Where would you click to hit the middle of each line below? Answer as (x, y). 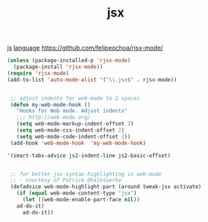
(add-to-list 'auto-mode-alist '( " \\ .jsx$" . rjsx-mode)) (92, 80)
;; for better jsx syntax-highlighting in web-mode (86, 174)
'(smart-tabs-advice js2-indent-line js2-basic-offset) (89, 155)
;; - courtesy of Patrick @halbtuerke (66, 181)
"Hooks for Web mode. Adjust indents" (72, 111)
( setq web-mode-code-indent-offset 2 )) (73, 137)
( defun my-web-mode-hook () (50, 105)
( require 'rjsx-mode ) (38, 73)
